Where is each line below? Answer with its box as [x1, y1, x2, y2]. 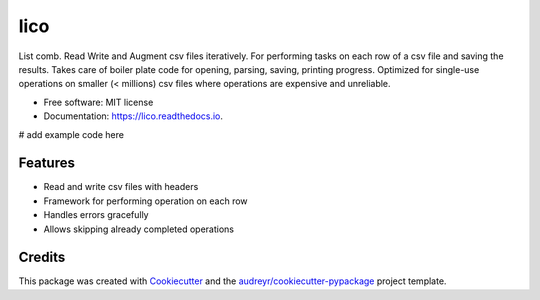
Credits [18, 249, 66, 266]
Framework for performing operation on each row [43, 195, 249, 207]
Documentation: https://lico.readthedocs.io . [43, 110, 224, 122]
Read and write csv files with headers [43, 181, 199, 193]
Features [18, 155, 75, 172]
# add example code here [18, 128, 125, 140]
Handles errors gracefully [43, 209, 149, 221]
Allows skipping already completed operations [43, 223, 235, 235]
